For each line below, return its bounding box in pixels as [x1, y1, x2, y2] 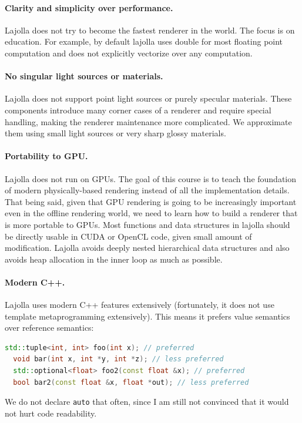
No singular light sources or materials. [5, 70, 163, 82]
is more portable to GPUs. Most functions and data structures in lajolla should [5, 218, 290, 230]
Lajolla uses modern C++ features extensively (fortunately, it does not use [5, 298, 274, 311]
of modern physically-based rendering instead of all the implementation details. [5, 184, 290, 196]
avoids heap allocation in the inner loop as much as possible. [5, 253, 223, 265]
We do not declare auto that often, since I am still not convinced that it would [5, 395, 289, 408]
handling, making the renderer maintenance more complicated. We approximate [5, 115, 292, 127]
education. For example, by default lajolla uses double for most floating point [5, 35, 283, 48]
